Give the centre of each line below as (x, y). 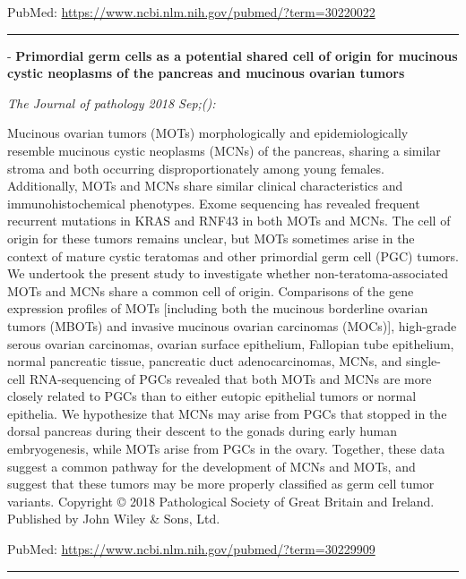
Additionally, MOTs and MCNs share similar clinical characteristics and (205, 186)
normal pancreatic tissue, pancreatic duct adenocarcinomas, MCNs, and (205, 361)
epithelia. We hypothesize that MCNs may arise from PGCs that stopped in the (227, 413)
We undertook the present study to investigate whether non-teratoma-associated (228, 273)
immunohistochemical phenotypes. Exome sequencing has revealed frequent (214, 203)
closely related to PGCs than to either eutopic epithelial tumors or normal (212, 396)
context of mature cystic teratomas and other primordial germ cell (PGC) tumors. (233, 255)
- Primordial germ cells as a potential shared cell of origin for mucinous (233, 55)
